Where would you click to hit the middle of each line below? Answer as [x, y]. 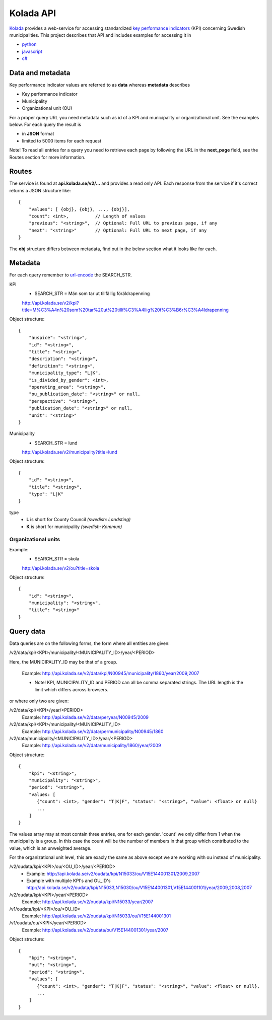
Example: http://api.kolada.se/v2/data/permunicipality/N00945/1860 [93, 731]
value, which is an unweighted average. [50, 848]
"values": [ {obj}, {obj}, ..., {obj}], [79, 209]
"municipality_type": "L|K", [64, 373]
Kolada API [33, 13]
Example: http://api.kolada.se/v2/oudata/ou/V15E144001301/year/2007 [95, 930]
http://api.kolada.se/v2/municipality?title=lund [70, 452]
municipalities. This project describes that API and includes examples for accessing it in [100, 35]
